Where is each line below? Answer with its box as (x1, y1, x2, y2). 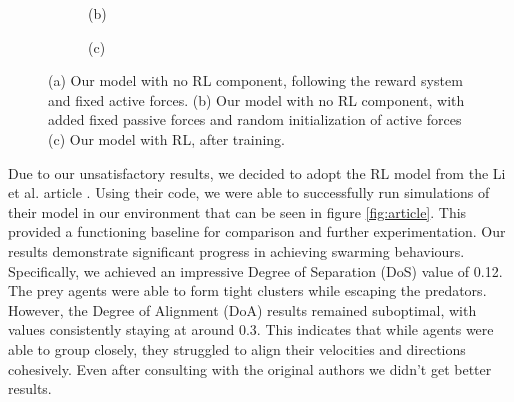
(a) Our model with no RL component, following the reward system (48, 70, 463, 91)
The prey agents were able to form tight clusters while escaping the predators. (8, 280, 487, 301)
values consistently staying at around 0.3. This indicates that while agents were (8, 319, 494, 340)
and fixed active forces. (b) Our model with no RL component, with (48, 89, 465, 110)
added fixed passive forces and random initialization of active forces (48, 109, 462, 130)
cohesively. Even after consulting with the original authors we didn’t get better (8, 358, 492, 379)
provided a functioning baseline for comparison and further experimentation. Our (8, 221, 506, 242)
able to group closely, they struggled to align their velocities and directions (8, 338, 466, 359)
